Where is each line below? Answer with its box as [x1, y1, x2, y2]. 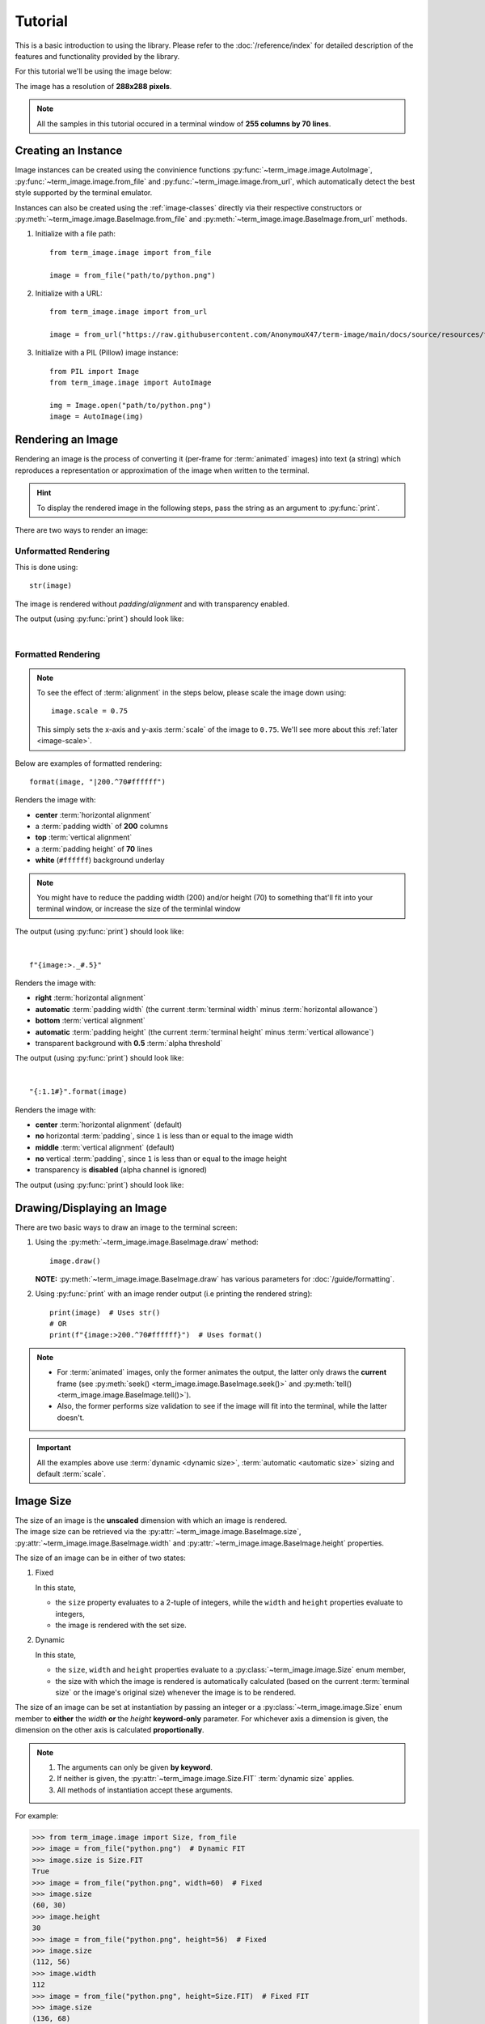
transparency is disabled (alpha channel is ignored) [35, 1165, 208, 1175]
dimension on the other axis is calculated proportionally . [15, 1725, 205, 1735]
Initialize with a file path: [35, 229, 116, 239]
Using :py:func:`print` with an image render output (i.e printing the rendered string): [35, 1289, 313, 1299]
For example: [15, 1811, 59, 1821]
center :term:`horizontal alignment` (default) [35, 1120, 183, 1129]
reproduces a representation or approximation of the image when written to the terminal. [15, 466, 310, 475]
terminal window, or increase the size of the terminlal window [36, 904, 242, 914]
